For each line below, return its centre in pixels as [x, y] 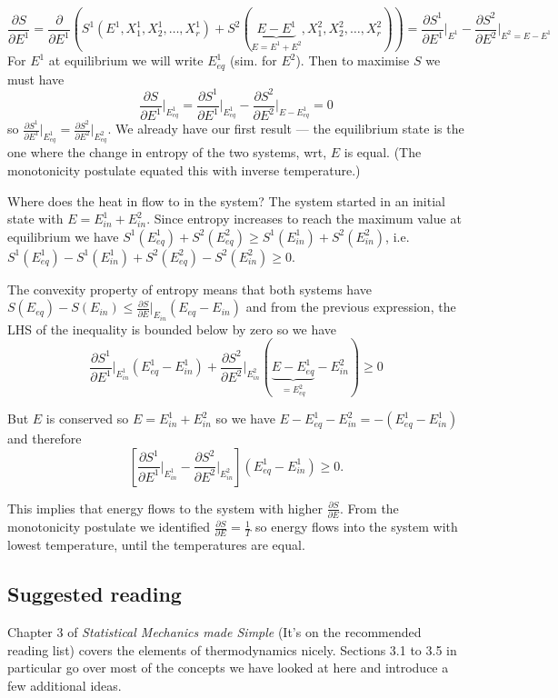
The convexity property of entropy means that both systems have [189, 289]
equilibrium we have [63, 236]
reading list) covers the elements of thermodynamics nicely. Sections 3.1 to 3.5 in [232, 649]
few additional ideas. [65, 685]
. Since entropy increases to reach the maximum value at [304, 219]
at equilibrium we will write [126, 60]
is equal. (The [383, 152]
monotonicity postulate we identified [109, 527]
